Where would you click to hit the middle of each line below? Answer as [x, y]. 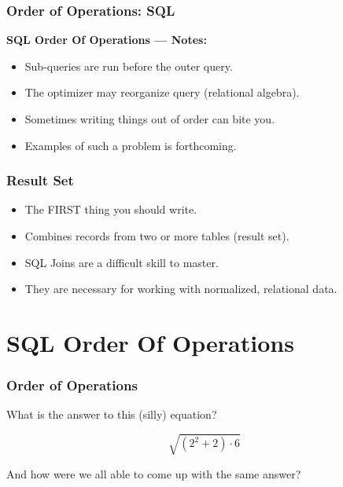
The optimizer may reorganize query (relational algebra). [162, 92]
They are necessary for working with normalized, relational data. [181, 289]
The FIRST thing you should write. [111, 209]
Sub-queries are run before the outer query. [129, 66]
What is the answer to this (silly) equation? [112, 414]
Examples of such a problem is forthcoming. [131, 145]
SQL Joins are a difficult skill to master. [122, 262]
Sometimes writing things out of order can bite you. [150, 119]
